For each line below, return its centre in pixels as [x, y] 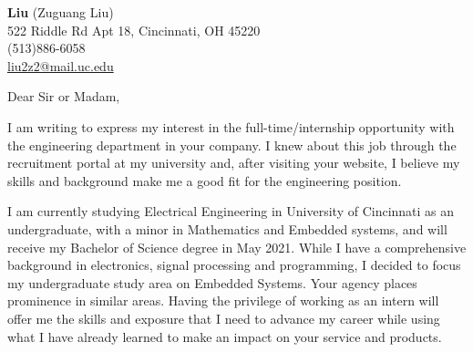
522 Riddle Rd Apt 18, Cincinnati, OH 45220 [134, 30]
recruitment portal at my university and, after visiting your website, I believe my [234, 163]
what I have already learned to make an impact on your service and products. [225, 336]
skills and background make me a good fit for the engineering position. [205, 180]
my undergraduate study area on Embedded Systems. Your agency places [212, 282]
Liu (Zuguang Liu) [61, 12]
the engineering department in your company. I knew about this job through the [232, 145]
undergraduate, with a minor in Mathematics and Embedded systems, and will [227, 228]
